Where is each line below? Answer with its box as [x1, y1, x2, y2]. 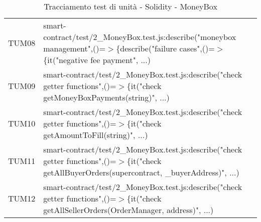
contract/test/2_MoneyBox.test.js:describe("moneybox [43, 31, 236, 42]
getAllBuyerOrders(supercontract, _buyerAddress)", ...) [43, 166, 239, 178]
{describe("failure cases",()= [116, 42, 215, 54]
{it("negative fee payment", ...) [43, 54, 151, 65]
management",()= [43, 42, 105, 54]
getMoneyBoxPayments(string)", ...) [43, 91, 170, 103]
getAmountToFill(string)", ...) [43, 129, 148, 140]
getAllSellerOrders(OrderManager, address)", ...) [43, 204, 214, 215]
